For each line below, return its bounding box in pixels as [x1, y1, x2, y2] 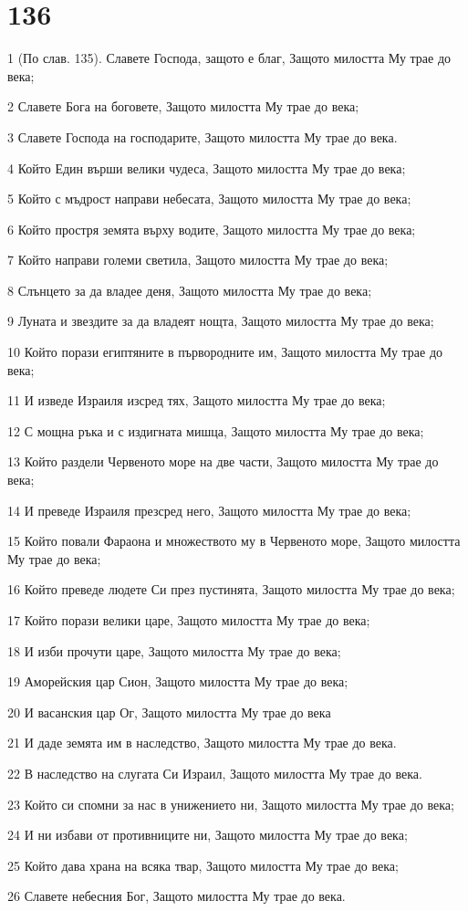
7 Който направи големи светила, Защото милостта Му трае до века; [7, 250, 389, 269]
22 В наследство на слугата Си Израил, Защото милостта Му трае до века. [7, 763, 422, 782]
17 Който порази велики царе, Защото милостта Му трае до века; [7, 611, 370, 629]
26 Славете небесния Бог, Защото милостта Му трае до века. [7, 886, 346, 906]
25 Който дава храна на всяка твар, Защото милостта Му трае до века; [7, 855, 399, 874]
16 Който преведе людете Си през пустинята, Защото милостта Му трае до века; [7, 580, 455, 599]
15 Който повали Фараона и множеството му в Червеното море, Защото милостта [7, 531, 461, 550]
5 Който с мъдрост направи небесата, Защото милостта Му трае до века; [7, 189, 411, 208]
